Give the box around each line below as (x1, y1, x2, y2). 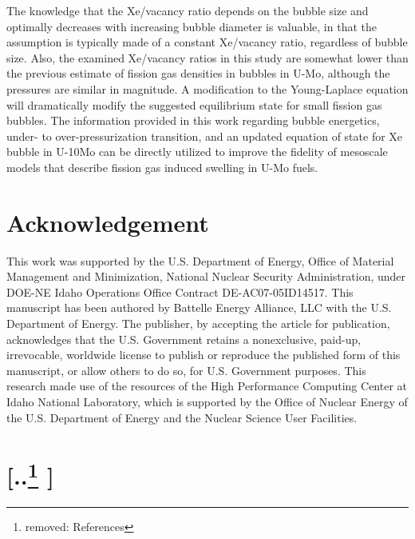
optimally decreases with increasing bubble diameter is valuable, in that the (6, 18, 377, 34)
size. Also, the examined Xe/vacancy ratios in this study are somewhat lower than (6, 49, 409, 66)
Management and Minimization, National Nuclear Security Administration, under (6, 268, 406, 285)
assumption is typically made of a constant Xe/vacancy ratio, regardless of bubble (6, 34, 408, 50)
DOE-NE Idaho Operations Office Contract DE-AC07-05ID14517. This (6, 283, 354, 300)
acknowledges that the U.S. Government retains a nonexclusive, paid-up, (6, 330, 362, 347)
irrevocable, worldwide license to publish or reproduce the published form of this (6, 346, 401, 363)
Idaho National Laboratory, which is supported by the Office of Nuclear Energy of (6, 393, 408, 409)
